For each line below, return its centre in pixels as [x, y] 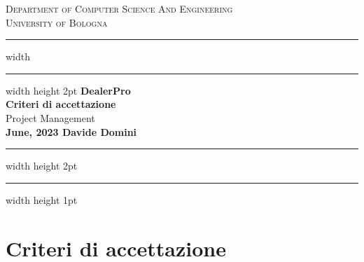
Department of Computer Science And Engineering [119, 8]
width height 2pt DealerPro [68, 90]
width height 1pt [42, 199]
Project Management [50, 117]
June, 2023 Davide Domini [71, 131]
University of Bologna [57, 22]
